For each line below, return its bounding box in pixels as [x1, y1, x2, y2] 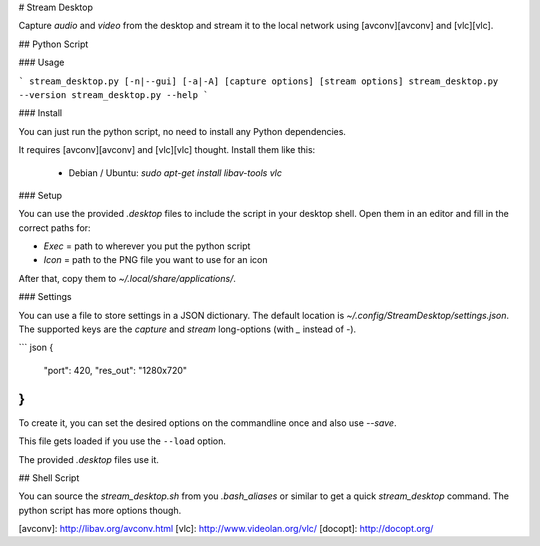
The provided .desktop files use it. [18, 453, 160, 465]
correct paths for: [18, 221, 91, 234]
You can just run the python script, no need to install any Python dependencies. [18, 125, 347, 137]
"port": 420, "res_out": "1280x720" [43, 364, 188, 376]
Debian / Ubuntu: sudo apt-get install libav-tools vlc [68, 166, 283, 179]
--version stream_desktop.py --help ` [18, 89, 209, 100]
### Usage [18, 56, 65, 69]
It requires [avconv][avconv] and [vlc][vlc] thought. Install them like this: [18, 144, 316, 156]
